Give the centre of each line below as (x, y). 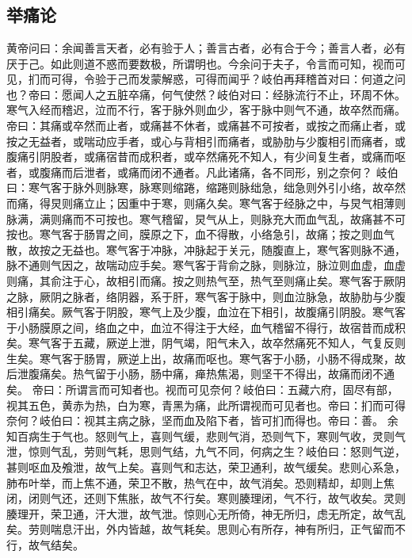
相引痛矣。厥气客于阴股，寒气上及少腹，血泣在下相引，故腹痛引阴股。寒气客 (206, 312)
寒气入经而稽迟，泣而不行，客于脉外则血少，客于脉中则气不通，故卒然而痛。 (206, 110)
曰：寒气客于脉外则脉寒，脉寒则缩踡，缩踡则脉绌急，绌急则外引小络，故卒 (200, 187)
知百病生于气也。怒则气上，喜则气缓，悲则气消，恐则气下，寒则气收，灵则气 (206, 436)
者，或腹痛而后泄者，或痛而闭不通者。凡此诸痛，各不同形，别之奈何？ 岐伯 (202, 172)
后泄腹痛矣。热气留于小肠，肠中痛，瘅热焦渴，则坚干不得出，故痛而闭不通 (200, 374)
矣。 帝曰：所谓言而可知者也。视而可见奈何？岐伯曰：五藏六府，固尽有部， (202, 390)
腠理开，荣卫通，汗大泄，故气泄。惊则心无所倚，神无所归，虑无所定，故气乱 (206, 513)
